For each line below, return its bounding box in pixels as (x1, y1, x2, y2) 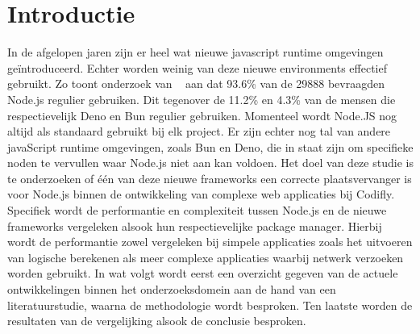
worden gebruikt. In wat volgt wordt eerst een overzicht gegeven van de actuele (7, 265, 398, 282)
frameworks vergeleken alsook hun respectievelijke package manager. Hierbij (7, 217, 382, 234)
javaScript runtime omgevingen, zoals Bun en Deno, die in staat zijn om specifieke (7, 138, 414, 155)
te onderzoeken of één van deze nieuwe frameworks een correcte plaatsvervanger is (7, 169, 412, 186)
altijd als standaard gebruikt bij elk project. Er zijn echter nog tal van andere (7, 123, 391, 140)
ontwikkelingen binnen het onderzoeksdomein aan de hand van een (7, 281, 336, 298)
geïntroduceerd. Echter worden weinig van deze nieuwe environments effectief (7, 59, 387, 76)
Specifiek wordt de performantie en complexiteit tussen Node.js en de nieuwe (7, 202, 387, 219)
